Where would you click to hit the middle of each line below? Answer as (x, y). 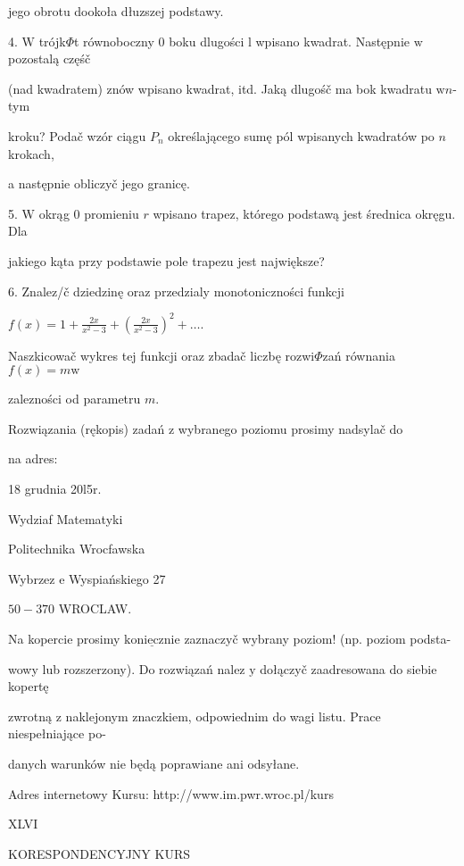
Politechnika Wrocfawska (77, 549)
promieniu (112, 213)
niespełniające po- (57, 733)
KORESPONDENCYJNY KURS (99, 853)
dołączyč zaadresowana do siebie (348, 668)
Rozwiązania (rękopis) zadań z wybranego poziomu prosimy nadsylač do (206, 428)
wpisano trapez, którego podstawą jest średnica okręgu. (304, 213)
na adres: (33, 458)
